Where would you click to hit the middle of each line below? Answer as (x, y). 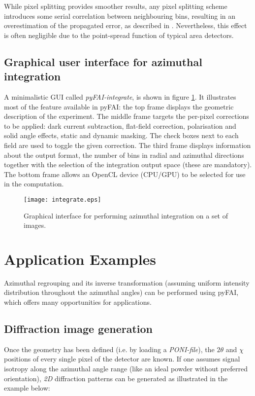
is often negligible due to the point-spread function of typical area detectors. (119, 35)
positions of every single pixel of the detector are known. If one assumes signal (122, 359)
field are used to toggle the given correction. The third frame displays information (127, 145)
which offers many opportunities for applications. (78, 302)
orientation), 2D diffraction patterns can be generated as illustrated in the (116, 378)
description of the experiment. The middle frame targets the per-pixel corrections (127, 116)
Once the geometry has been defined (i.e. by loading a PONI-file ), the (109, 349)
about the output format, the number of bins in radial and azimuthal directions (124, 155)
